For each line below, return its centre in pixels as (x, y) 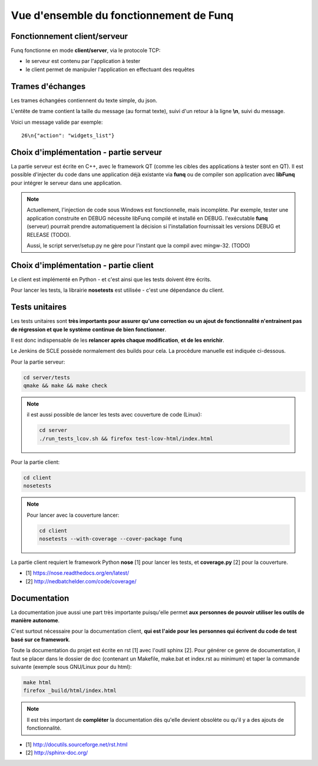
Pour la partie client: (35, 462)
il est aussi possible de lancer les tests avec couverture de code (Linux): (115, 415)
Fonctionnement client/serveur (69, 36)
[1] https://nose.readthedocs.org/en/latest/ (77, 573)
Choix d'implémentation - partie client (82, 265)
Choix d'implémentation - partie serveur (86, 152)
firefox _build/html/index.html (70, 691)
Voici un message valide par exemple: (57, 122)
